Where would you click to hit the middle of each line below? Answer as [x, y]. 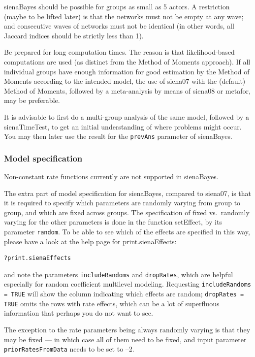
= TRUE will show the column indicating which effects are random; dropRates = [124, 294]
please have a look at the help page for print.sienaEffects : [90, 241]
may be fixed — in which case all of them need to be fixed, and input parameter [125, 339]
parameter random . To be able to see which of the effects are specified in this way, [127, 231]
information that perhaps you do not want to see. [79, 313]
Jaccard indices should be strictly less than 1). [74, 35]
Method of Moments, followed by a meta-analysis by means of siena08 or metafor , [127, 90]
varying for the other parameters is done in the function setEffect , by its [113, 222]
